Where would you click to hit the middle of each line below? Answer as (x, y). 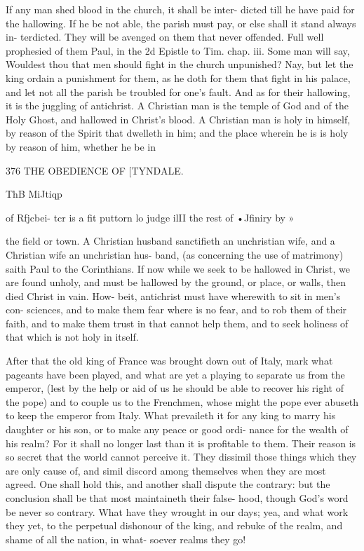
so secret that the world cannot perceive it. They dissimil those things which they (181, 457)
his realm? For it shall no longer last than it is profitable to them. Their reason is (181, 443)
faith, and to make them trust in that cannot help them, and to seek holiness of (177, 323)
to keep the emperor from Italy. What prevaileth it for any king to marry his (171, 415)
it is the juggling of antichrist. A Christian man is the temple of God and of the (177, 106)
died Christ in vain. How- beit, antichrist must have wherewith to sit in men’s (173, 295)
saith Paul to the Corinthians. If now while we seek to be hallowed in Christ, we (178, 268)
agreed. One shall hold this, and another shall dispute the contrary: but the (168, 484)
